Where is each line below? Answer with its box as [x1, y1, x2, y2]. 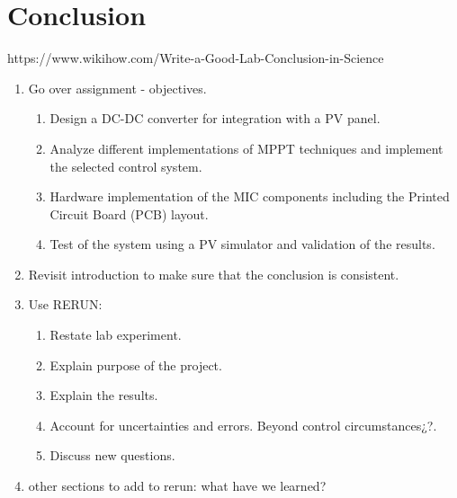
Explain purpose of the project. [49, 355, 222, 374]
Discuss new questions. [49, 446, 175, 465]
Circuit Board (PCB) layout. [49, 204, 209, 223]
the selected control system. [49, 156, 202, 175]
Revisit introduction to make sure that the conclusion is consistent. [28, 264, 399, 283]
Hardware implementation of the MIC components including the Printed [49, 187, 450, 206]
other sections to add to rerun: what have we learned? [28, 476, 327, 495]
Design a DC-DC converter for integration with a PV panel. [49, 109, 381, 128]
